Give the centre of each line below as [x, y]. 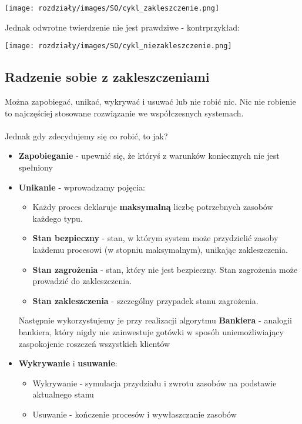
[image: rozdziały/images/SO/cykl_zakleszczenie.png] [112, 8]
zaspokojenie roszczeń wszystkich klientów [94, 343]
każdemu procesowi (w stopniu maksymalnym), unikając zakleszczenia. [160, 250]
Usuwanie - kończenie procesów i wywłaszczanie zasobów [135, 414]
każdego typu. [58, 218]
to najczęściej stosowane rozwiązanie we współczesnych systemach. [124, 113]
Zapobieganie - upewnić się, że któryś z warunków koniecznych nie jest [149, 156]
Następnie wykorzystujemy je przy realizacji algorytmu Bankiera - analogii [155, 320]
